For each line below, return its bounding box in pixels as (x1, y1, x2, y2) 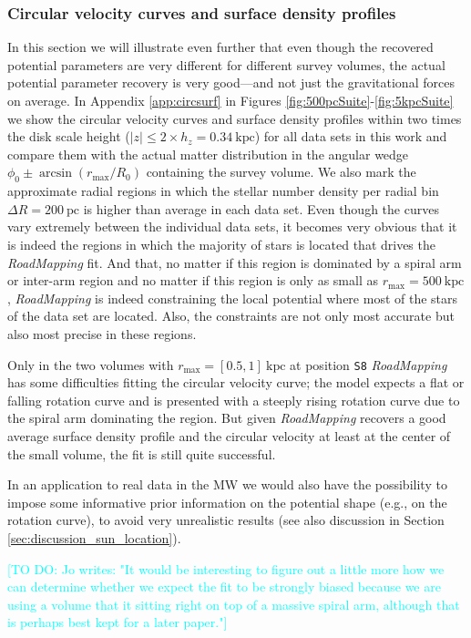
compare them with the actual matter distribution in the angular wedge (7, 144, 409, 163)
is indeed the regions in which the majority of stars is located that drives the (7, 234, 435, 253)
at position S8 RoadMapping (290, 355, 447, 374)
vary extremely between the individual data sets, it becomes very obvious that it (7, 217, 457, 236)
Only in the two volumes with (7, 355, 174, 374)
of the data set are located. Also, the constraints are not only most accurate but (7, 306, 455, 325)
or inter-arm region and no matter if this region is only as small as (7, 271, 378, 290)
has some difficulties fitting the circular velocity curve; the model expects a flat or (7, 373, 465, 392)
